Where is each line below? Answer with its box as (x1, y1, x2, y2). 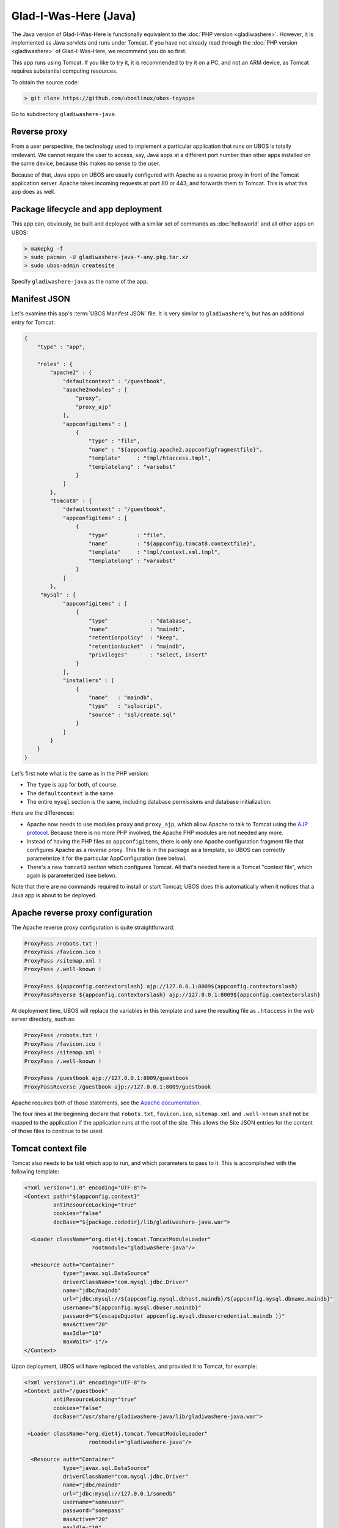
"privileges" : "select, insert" (89, 652, 208, 658)
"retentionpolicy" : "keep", (89, 634, 180, 641)
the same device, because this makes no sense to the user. (11, 160, 161, 167)
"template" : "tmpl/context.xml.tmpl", (89, 549, 221, 556)
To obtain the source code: (11, 78, 79, 86)
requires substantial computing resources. (11, 67, 118, 75)
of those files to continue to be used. (11, 1127, 104, 1134)
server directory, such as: (11, 1015, 76, 1023)
